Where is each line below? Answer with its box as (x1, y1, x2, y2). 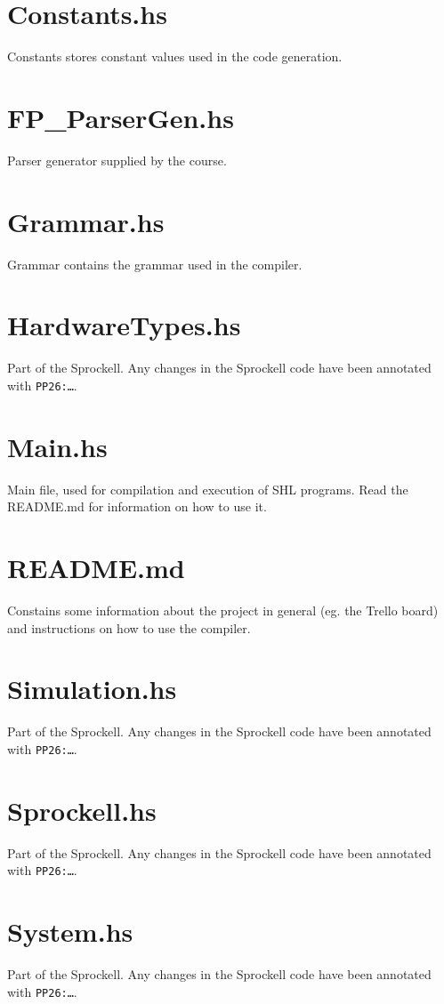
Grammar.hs (7, 203, 165, 239)
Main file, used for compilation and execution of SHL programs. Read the (7, 479, 408, 498)
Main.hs (7, 428, 108, 464)
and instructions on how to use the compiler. (7, 618, 251, 637)
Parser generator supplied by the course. (7, 150, 227, 169)
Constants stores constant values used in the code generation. (7, 47, 343, 66)
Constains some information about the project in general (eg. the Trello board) (7, 600, 439, 619)
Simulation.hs (7, 671, 177, 707)
